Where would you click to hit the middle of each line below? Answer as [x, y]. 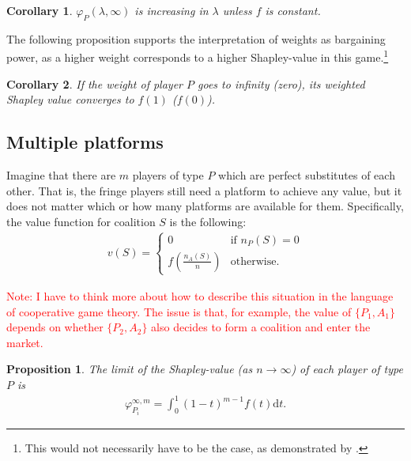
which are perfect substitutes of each [307, 175]
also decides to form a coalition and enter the [261, 327]
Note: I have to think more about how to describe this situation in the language [200, 296]
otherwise [253, 261]
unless [237, 10]
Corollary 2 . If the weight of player [95, 83]
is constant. [293, 10]
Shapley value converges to [70, 99]
